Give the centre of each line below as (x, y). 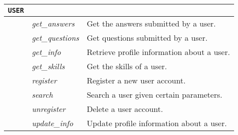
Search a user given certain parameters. (154, 94)
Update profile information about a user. (157, 123)
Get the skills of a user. (127, 66)
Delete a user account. (125, 109)
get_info (46, 52)
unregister (49, 109)
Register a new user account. (136, 80)
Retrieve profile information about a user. (158, 52)
